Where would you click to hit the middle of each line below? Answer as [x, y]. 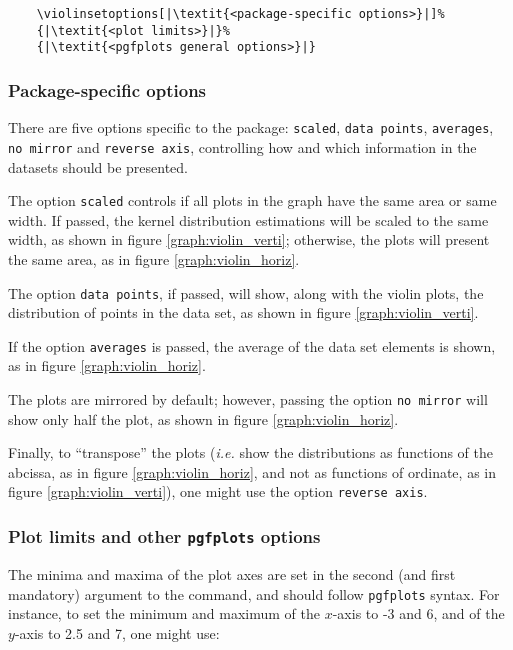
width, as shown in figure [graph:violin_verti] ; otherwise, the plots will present [249, 239]
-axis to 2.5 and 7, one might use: [117, 632]
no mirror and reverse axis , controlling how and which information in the [242, 146]
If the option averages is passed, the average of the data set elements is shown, [252, 345]
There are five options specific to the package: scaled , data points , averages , [251, 127]
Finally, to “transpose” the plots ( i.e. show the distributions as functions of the [250, 452]
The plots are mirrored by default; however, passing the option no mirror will [248, 399]
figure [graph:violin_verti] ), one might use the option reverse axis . [218, 491]
